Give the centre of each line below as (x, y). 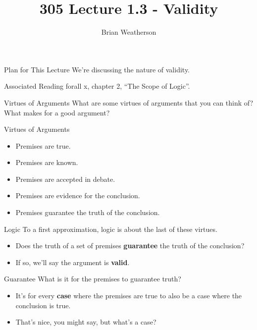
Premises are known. (47, 162)
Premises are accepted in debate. (65, 179)
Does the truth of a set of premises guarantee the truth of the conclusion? (130, 246)
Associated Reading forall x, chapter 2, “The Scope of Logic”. (97, 86)
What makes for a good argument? (57, 112)
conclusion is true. (43, 305)
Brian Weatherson (129, 32)
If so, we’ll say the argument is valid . (73, 262)
